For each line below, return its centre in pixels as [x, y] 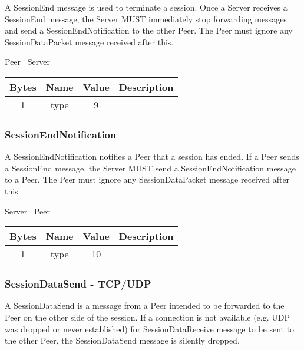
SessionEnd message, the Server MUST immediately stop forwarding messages [146, 19]
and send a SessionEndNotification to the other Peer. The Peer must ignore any [149, 30]
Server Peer [27, 211]
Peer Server [27, 62]
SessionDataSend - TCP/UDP [78, 284]
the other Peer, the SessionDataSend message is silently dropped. [122, 340]
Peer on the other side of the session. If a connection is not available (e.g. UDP [148, 317]
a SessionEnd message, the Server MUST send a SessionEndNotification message [150, 168]
